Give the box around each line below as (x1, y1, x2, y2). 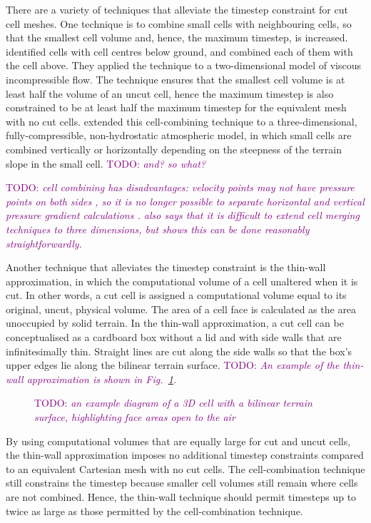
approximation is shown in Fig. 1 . (26, 371, 177, 386)
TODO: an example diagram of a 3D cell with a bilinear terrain (34, 395, 312, 410)
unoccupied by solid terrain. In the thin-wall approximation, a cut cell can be (6, 315, 344, 330)
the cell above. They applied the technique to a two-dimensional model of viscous (6, 58, 361, 73)
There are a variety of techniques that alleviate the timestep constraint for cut (6, 2, 348, 16)
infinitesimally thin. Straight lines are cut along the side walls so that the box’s (6, 343, 352, 358)
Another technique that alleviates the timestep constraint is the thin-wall (6, 260, 326, 275)
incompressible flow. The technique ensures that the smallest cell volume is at (6, 71, 345, 86)
